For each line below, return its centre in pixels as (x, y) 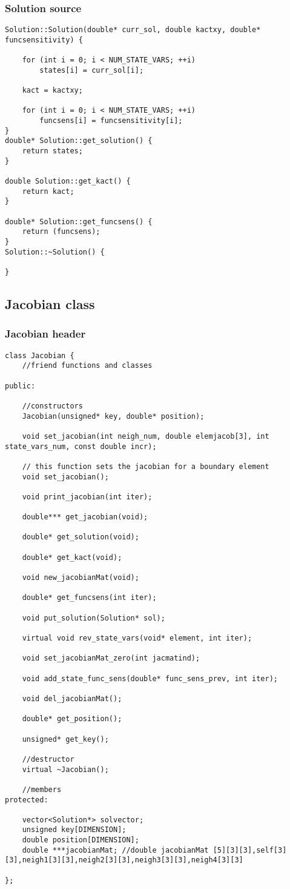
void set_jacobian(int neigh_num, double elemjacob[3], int (146, 436)
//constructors (52, 406)
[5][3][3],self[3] (250, 850)
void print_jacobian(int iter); (87, 497)
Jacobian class (50, 304)
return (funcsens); (61, 232)
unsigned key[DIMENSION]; (74, 830)
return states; (52, 151)
